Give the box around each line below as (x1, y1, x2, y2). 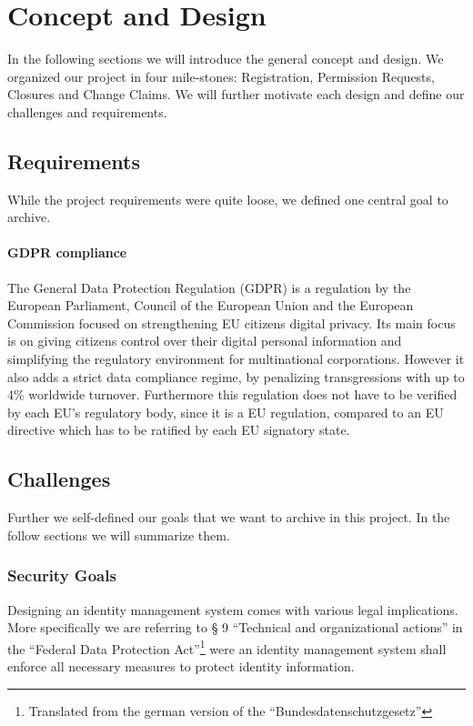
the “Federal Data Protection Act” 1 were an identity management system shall (7, 636, 447, 658)
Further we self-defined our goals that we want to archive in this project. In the (7, 508, 450, 527)
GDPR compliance (7, 243, 127, 262)
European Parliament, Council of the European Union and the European (7, 296, 414, 315)
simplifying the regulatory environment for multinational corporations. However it (7, 349, 465, 368)
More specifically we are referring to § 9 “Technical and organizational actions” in (7, 618, 463, 637)
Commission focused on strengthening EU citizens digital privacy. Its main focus (7, 313, 456, 332)
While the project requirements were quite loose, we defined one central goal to (7, 189, 448, 208)
